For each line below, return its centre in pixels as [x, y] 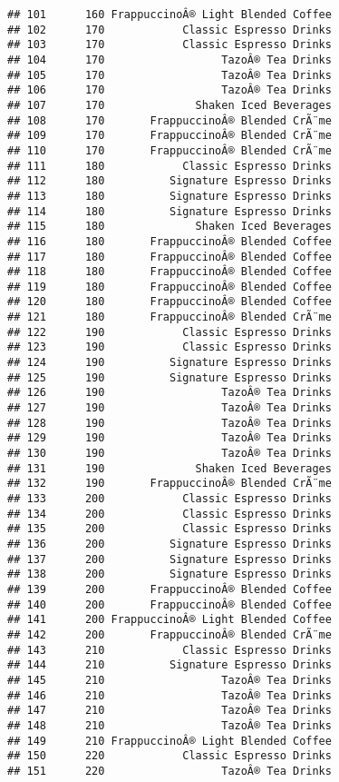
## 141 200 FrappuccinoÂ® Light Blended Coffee [169, 620]
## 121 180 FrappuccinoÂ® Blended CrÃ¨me [169, 317]
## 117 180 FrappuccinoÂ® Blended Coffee [169, 257]
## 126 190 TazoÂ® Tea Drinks [169, 393]
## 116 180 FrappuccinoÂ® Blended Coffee [169, 241]
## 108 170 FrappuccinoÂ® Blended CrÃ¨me [169, 120]
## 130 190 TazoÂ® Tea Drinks [169, 454]
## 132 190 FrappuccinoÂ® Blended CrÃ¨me [169, 484]
